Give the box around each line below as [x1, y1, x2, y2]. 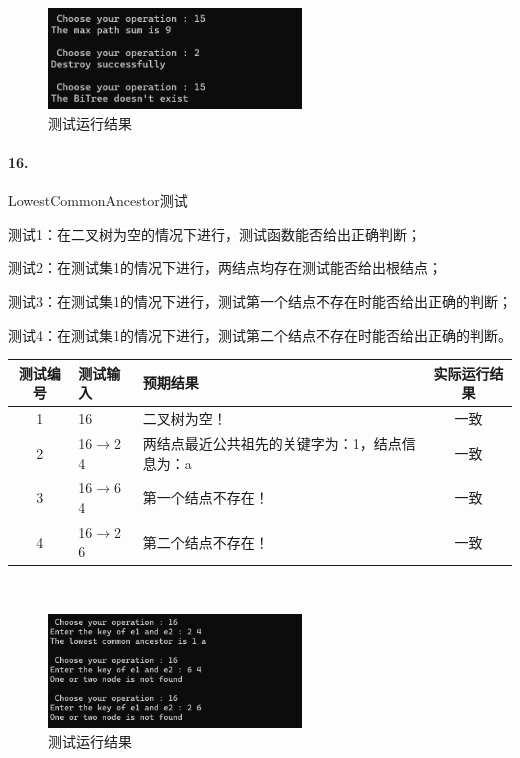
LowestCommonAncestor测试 [8, 190, 188, 211]
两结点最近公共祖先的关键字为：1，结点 [142, 432, 402, 453]
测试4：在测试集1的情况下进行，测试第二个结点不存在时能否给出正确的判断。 [8, 324, 512, 345]
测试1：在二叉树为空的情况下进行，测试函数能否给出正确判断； [8, 223, 421, 244]
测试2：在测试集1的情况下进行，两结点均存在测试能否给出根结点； [8, 257, 442, 278]
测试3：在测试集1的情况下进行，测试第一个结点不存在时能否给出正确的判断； [8, 290, 512, 311]
